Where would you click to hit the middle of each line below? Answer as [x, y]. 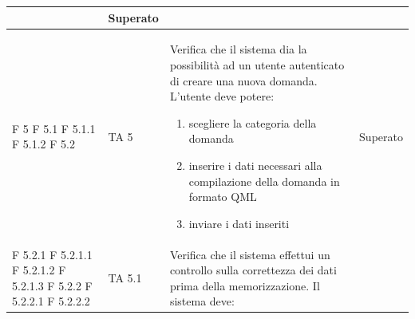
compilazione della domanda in [264, 181]
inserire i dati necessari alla [255, 165]
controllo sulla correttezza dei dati [253, 270]
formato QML [223, 197]
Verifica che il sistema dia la [238, 49]
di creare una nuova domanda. [243, 80]
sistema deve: [202, 301]
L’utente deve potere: [222, 96]
